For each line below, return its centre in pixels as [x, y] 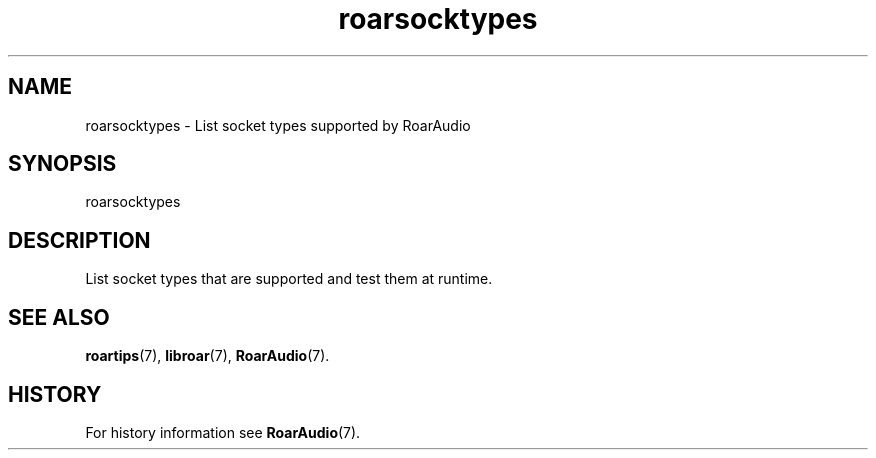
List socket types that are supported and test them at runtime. [289, 279]
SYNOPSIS [62, 164]
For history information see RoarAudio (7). [223, 432]
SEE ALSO [59, 317]
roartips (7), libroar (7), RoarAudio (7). [207, 356]
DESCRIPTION [79, 240]
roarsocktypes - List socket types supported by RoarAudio [278, 125]
